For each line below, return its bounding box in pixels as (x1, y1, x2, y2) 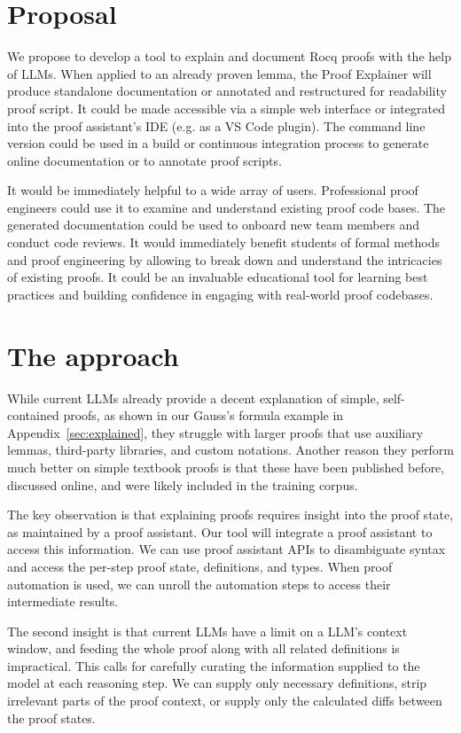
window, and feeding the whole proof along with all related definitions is (7, 639, 400, 658)
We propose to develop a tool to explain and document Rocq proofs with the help (7, 47, 451, 66)
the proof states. (7, 708, 96, 727)
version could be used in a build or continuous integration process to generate (7, 134, 429, 152)
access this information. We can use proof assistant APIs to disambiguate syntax (7, 540, 446, 558)
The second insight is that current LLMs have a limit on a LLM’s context (7, 621, 408, 640)
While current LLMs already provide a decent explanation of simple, (7, 388, 379, 407)
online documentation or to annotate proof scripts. (7, 151, 282, 169)
